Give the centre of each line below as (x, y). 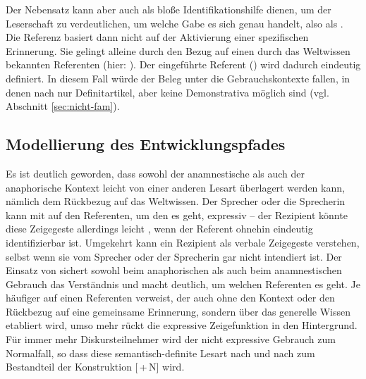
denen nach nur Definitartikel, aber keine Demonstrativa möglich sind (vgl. (167, 92)
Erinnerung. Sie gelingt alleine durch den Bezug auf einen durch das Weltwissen (178, 50)
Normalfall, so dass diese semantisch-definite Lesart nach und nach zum (160, 353)
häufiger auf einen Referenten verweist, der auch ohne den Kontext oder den (170, 298)
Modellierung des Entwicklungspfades (146, 144)
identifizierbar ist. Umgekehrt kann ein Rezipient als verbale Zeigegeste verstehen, (183, 242)
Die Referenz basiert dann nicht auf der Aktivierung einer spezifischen (157, 37)
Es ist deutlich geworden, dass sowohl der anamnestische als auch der (155, 173)
